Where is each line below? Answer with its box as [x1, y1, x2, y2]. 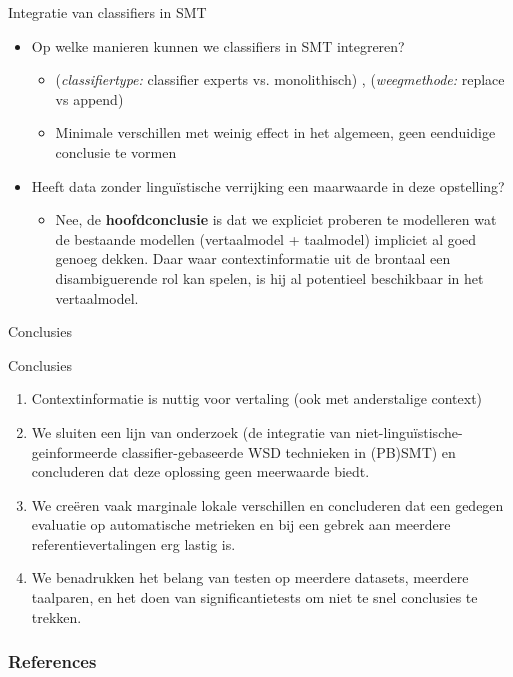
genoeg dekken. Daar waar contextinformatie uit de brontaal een [55, 248, 451, 269]
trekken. [31, 606, 82, 627]
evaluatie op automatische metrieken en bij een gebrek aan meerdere [31, 514, 451, 535]
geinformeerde [31, 441, 118, 462]
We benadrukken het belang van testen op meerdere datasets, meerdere [31, 567, 469, 588]
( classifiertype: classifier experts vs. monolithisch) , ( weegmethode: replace [55, 69, 505, 90]
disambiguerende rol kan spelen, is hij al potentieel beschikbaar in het [55, 267, 484, 288]
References [8, 649, 97, 674]
